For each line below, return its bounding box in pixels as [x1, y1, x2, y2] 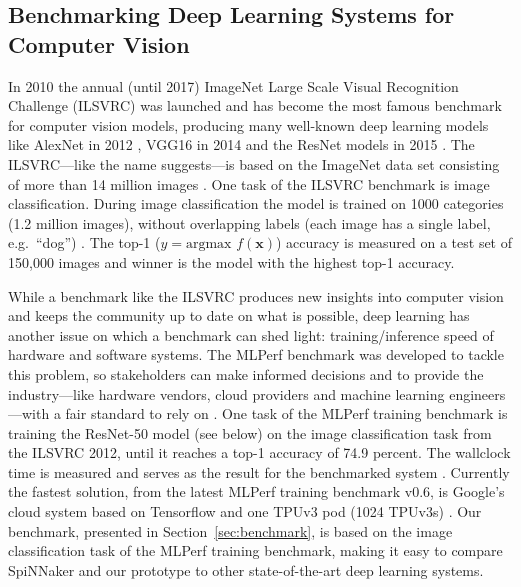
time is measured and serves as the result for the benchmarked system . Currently [8, 461, 510, 482]
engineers [449, 383, 506, 404]
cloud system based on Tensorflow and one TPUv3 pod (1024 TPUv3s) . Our [8, 501, 482, 522]
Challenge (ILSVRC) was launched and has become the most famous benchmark [8, 95, 502, 116]
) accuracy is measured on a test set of [276, 232, 513, 253]
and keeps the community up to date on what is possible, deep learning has [8, 305, 470, 326]
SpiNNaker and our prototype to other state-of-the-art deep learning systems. [8, 559, 484, 580]
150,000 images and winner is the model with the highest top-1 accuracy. [8, 251, 455, 272]
